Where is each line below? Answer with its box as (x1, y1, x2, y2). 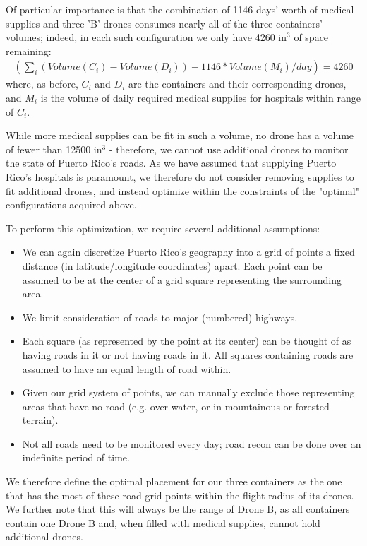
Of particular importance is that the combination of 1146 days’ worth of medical (6, 2, 354, 16)
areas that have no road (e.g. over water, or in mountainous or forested (22, 398, 330, 413)
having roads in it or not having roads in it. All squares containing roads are (22, 347, 354, 362)
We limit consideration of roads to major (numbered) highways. (22, 309, 298, 324)
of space (294, 30, 329, 44)
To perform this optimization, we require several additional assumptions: (6, 220, 320, 235)
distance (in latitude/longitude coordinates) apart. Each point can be (22, 258, 323, 273)
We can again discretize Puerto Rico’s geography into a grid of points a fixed (22, 244, 355, 259)
